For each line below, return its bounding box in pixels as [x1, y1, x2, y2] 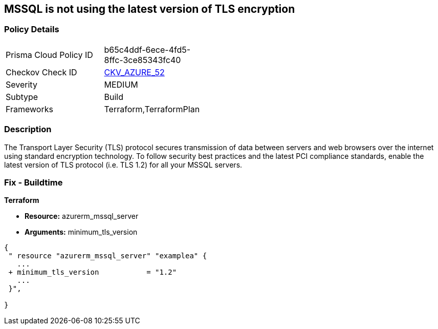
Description [4, 124, 52, 135]
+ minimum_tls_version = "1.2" [8, 268, 177, 277]
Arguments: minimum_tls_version [25, 228, 138, 237]
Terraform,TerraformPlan [104, 104, 200, 114]
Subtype [6, 91, 38, 102]
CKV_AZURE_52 [104, 67, 165, 77]
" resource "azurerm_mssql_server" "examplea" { [8, 252, 207, 260]
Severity [6, 79, 37, 90]
